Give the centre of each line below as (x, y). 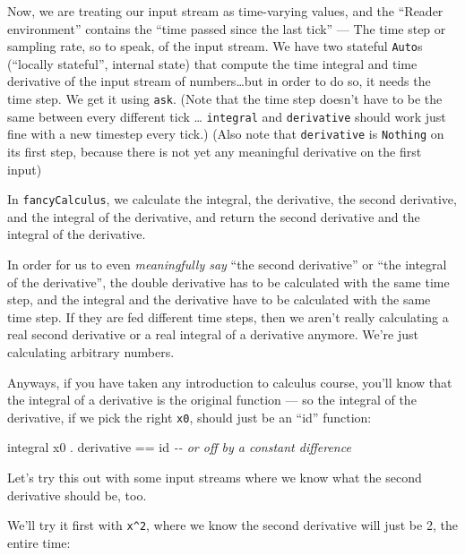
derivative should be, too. (77, 495)
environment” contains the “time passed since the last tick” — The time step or (227, 28)
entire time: (39, 542)
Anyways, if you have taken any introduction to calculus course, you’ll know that (230, 382)
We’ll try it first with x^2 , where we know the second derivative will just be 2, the (232, 525)
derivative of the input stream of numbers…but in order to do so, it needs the (219, 81)
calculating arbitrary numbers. (91, 352)
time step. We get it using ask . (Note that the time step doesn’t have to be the (225, 99)
